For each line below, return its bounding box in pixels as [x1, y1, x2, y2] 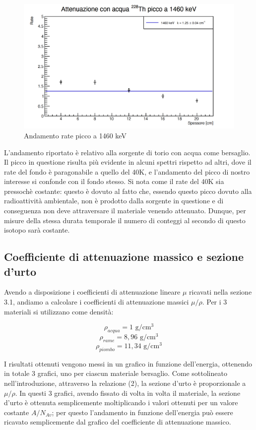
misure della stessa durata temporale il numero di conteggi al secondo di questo [4, 215, 246, 225]
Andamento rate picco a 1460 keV [24, 130, 127, 140]
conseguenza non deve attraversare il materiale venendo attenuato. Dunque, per [4, 205, 246, 216]
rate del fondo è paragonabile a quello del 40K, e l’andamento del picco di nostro [4, 166, 250, 177]
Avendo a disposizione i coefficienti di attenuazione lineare [4, 287, 181, 297]
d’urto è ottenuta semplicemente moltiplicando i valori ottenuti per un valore [4, 397, 238, 408]
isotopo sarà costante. [4, 225, 70, 235]
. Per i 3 [202, 297, 227, 307]
